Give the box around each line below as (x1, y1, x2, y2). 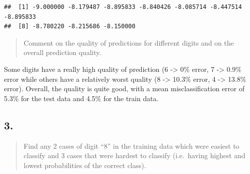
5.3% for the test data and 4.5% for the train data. (4, 93, 159, 103)
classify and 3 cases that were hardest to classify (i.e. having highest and (23, 150, 246, 161)
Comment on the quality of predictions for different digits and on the (23, 37, 234, 48)
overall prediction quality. (23, 47, 101, 58)
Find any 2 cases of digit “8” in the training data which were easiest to (23, 140, 240, 151)
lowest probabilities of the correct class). (23, 160, 146, 170)
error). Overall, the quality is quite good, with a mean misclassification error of (4, 83, 245, 94)
